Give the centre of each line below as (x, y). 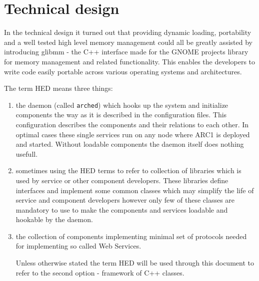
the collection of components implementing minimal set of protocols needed (131, 236)
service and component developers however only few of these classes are (125, 200)
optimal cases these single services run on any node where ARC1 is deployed (133, 134)
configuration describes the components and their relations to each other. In (132, 124)
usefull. (27, 153)
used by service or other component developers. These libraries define (122, 180)
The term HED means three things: (58, 88)
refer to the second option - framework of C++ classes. (100, 272)
